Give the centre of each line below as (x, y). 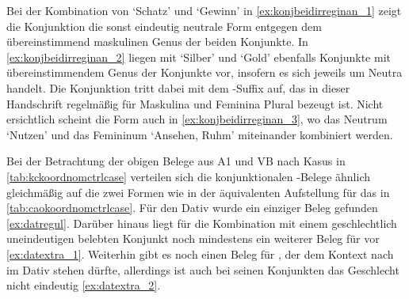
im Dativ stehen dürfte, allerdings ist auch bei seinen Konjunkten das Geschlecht (203, 269)
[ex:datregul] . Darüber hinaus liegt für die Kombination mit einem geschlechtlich (202, 223)
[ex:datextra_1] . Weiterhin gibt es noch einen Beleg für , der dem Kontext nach (200, 254)
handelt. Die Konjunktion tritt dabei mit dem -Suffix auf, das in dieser (178, 87)
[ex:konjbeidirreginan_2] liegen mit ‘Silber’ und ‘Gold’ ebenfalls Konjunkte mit (199, 57)
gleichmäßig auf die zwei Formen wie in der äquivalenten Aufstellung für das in (198, 192)
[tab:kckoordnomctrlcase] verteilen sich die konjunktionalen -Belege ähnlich (188, 176)
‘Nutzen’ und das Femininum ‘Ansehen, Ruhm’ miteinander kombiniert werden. (200, 134)
